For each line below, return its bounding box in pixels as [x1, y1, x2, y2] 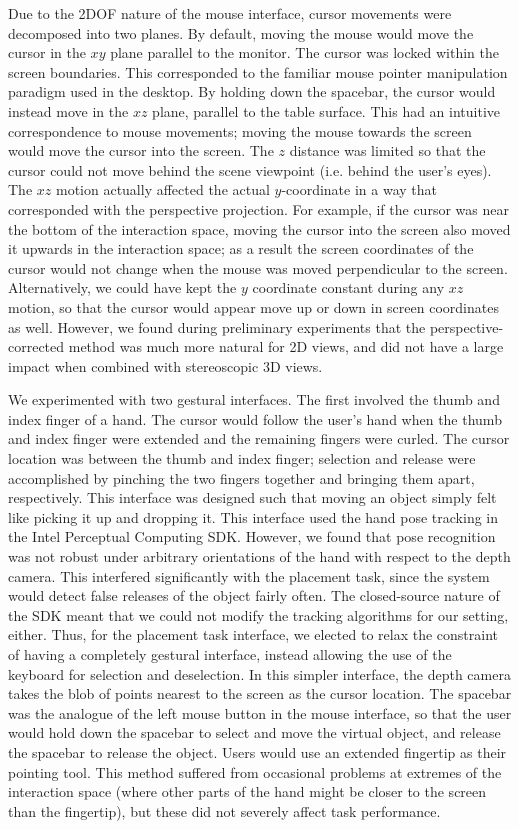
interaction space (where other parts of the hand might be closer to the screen [8, 781, 487, 802]
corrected [8, 336, 65, 357]
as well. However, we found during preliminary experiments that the [8, 316, 426, 337]
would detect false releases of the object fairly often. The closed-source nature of [8, 585, 500, 606]
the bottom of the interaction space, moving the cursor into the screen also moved [8, 218, 511, 239]
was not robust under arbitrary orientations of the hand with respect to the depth [8, 546, 511, 567]
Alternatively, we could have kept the [8, 277, 237, 298]
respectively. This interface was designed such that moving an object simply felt [8, 487, 497, 508]
